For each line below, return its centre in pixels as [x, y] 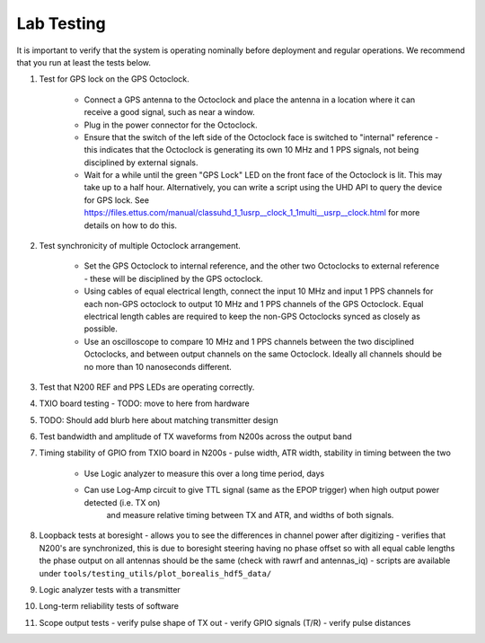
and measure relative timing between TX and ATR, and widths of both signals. [250, 515]
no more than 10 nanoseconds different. [158, 366]
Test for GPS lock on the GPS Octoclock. [115, 79]
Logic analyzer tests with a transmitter [110, 590]
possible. [101, 329]
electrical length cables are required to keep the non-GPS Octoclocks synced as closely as [252, 316]
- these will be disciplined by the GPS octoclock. [174, 278]
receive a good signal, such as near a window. [169, 112]
